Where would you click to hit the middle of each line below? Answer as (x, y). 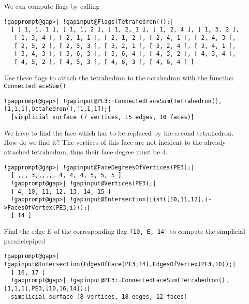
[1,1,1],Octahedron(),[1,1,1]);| (58, 109)
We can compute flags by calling (52, 6)
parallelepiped (25, 240)
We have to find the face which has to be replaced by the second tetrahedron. (119, 132)
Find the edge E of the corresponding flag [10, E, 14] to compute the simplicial (124, 231)
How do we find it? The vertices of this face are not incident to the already (115, 142)
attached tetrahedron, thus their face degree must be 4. (86, 151)
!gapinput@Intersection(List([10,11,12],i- (141, 200)
